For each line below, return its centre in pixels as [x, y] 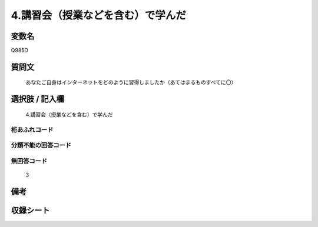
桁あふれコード [32, 129]
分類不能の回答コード [41, 145]
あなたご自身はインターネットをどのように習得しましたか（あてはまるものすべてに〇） [131, 82]
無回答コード [29, 161]
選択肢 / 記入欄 [38, 99]
